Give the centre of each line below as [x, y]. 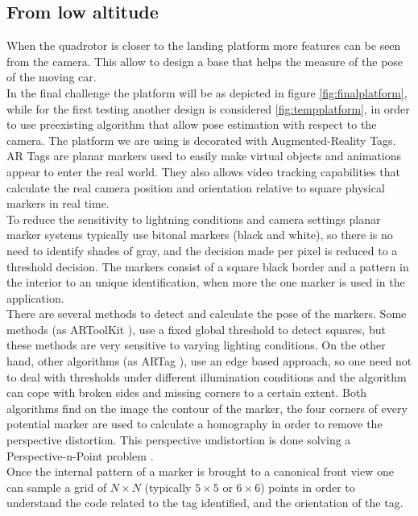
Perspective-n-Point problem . [80, 455]
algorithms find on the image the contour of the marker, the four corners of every [207, 408]
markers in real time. [58, 203]
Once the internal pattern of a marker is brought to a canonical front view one [200, 471]
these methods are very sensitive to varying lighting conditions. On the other [196, 345]
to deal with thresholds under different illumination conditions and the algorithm [207, 376]
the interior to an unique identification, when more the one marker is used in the [206, 282]
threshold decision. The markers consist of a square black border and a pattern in [208, 266]
